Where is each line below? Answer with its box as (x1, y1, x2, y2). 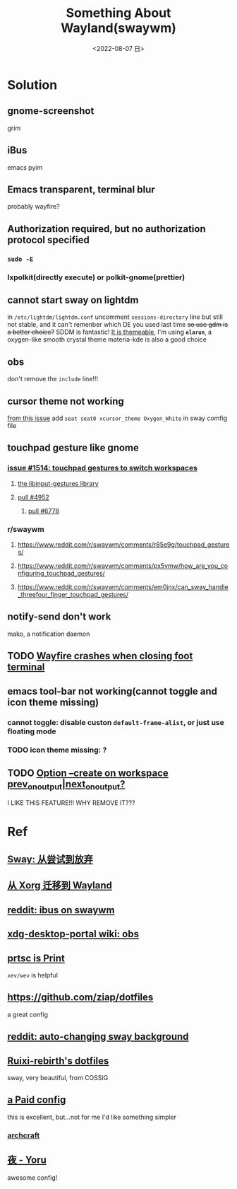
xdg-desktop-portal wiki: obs (7, 928, 140, 940)
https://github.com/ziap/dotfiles (7, 992, 154, 1004)
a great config (7, 1010, 48, 1019)
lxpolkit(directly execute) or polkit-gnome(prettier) (7, 272, 186, 282)
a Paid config (7, 1094, 66, 1106)
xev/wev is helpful (7, 971, 59, 980)
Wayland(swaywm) (61, 20, 176, 36)
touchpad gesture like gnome (7, 442, 140, 454)
